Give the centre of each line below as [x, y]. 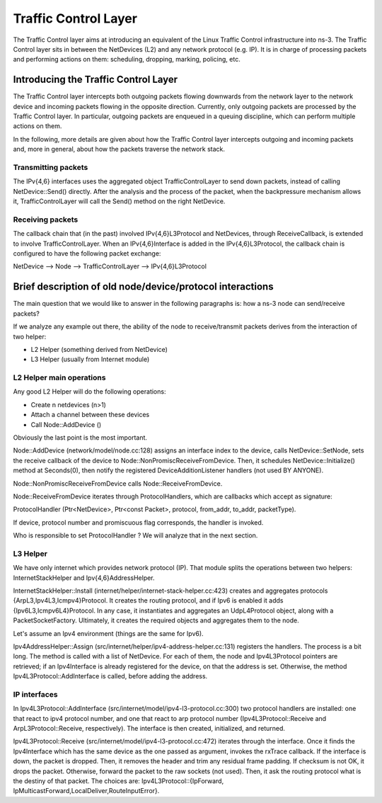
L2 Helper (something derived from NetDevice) [99, 349]
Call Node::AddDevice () [66, 424]
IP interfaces [35, 694]
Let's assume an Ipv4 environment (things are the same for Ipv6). [109, 633]
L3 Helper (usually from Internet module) [90, 359]
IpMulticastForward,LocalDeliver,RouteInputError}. [86, 791]
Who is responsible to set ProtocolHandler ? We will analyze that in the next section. [135, 535]
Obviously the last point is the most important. [80, 437]
